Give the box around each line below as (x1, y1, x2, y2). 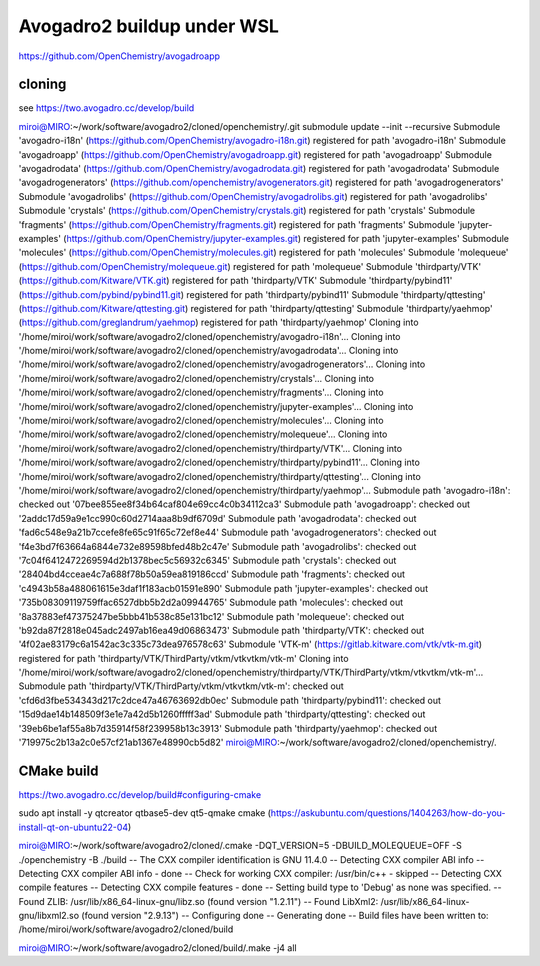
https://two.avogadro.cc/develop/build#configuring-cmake (18, 788, 262, 800)
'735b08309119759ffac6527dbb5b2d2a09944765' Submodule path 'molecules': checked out (18, 596, 404, 609)
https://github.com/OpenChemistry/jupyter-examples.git (66, 232, 299, 244)
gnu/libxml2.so (18, 910, 80, 922)
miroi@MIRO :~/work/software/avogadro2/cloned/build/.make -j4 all (18, 941, 297, 954)
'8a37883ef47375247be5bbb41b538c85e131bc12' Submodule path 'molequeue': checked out (18, 610, 405, 622)
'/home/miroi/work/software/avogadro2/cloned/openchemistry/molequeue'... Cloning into (18, 428, 388, 440)
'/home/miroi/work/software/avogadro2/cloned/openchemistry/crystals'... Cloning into (18, 372, 375, 384)
